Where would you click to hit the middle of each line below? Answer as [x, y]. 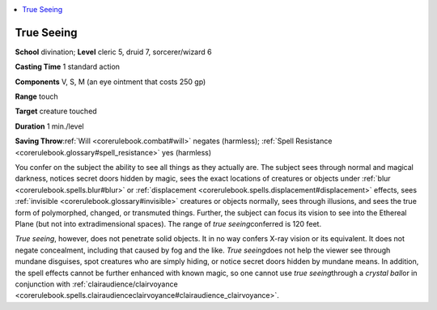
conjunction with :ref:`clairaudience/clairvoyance [96, 284]
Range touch [36, 96]
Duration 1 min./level [49, 126]
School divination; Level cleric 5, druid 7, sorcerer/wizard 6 [113, 52]
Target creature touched [56, 111]
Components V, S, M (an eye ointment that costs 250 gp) [110, 82]
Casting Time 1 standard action [68, 67]
